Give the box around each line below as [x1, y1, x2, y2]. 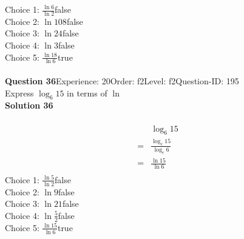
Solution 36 [5, 99, 53, 112]
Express [5, 86, 34, 99]
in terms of [67, 86, 107, 99]
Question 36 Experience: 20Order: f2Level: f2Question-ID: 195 [5, 75, 239, 87]
